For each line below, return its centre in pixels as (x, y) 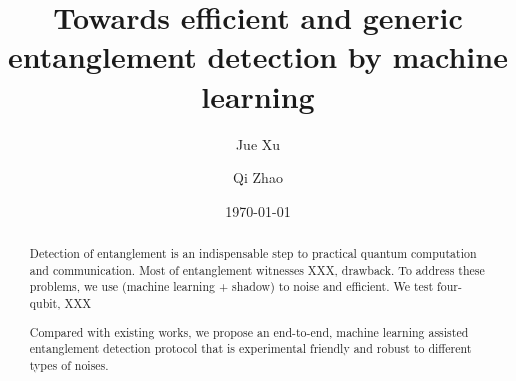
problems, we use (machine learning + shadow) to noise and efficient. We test (231, 286)
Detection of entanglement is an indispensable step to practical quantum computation (253, 253)
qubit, (45, 303)
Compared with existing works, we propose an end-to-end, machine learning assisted (249, 331)
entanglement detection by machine (258, 56)
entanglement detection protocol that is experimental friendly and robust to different (250, 348)
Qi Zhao (258, 177)
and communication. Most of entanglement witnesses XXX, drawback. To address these (257, 269)
